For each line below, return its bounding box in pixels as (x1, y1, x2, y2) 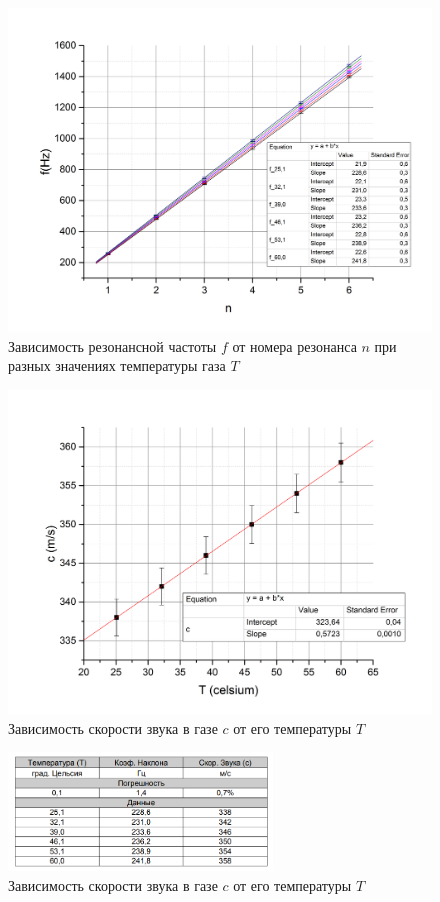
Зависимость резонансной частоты (8, 335, 217, 356)
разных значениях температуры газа (8, 355, 226, 376)
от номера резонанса (232, 335, 357, 356)
